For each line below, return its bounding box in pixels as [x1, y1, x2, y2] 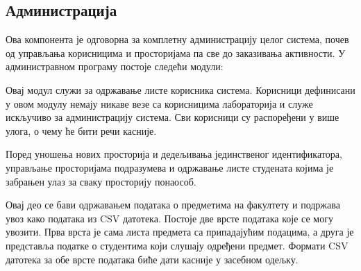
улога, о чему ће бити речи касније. [6, 123, 157, 138]
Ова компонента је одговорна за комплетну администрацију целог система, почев [6, 32, 349, 47]
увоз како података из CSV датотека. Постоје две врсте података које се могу [6, 211, 333, 225]
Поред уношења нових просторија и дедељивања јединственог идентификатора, [6, 147, 342, 161]
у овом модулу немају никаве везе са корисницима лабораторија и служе [6, 96, 313, 110]
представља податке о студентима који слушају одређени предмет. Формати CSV [6, 238, 349, 252]
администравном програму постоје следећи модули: [6, 59, 224, 74]
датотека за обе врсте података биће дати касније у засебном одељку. [6, 252, 299, 266]
